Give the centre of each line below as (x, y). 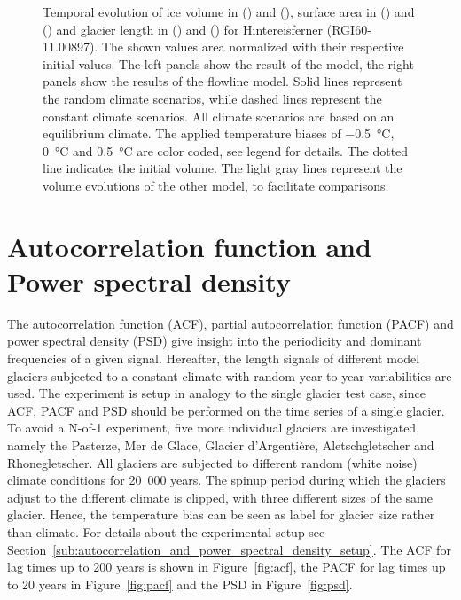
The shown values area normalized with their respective (253, 47)
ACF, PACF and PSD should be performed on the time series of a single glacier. (226, 410)
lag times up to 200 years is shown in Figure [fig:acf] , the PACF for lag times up (227, 567)
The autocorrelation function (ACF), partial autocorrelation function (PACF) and (230, 323)
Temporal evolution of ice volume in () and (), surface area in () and (229, 12)
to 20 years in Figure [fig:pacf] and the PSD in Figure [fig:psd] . (180, 584)
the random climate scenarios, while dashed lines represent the (212, 98)
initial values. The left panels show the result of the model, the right (228, 63)
